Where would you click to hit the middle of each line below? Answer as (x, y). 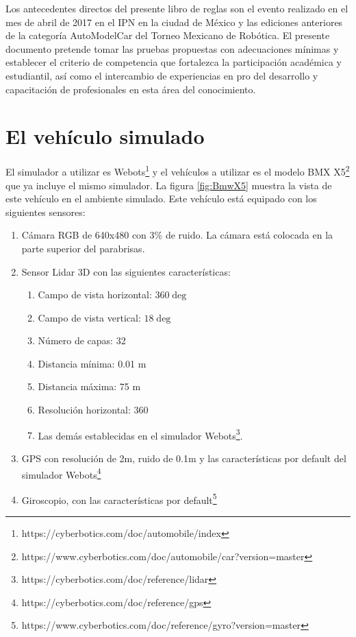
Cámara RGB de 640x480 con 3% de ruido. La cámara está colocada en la (177, 235)
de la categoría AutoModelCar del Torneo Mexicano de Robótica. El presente (168, 35)
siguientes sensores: (46, 212)
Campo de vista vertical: (89, 317)
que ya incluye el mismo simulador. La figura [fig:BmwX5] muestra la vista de (169, 185)
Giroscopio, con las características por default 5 (119, 498)
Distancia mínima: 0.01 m (92, 363)
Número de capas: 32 (82, 340)
